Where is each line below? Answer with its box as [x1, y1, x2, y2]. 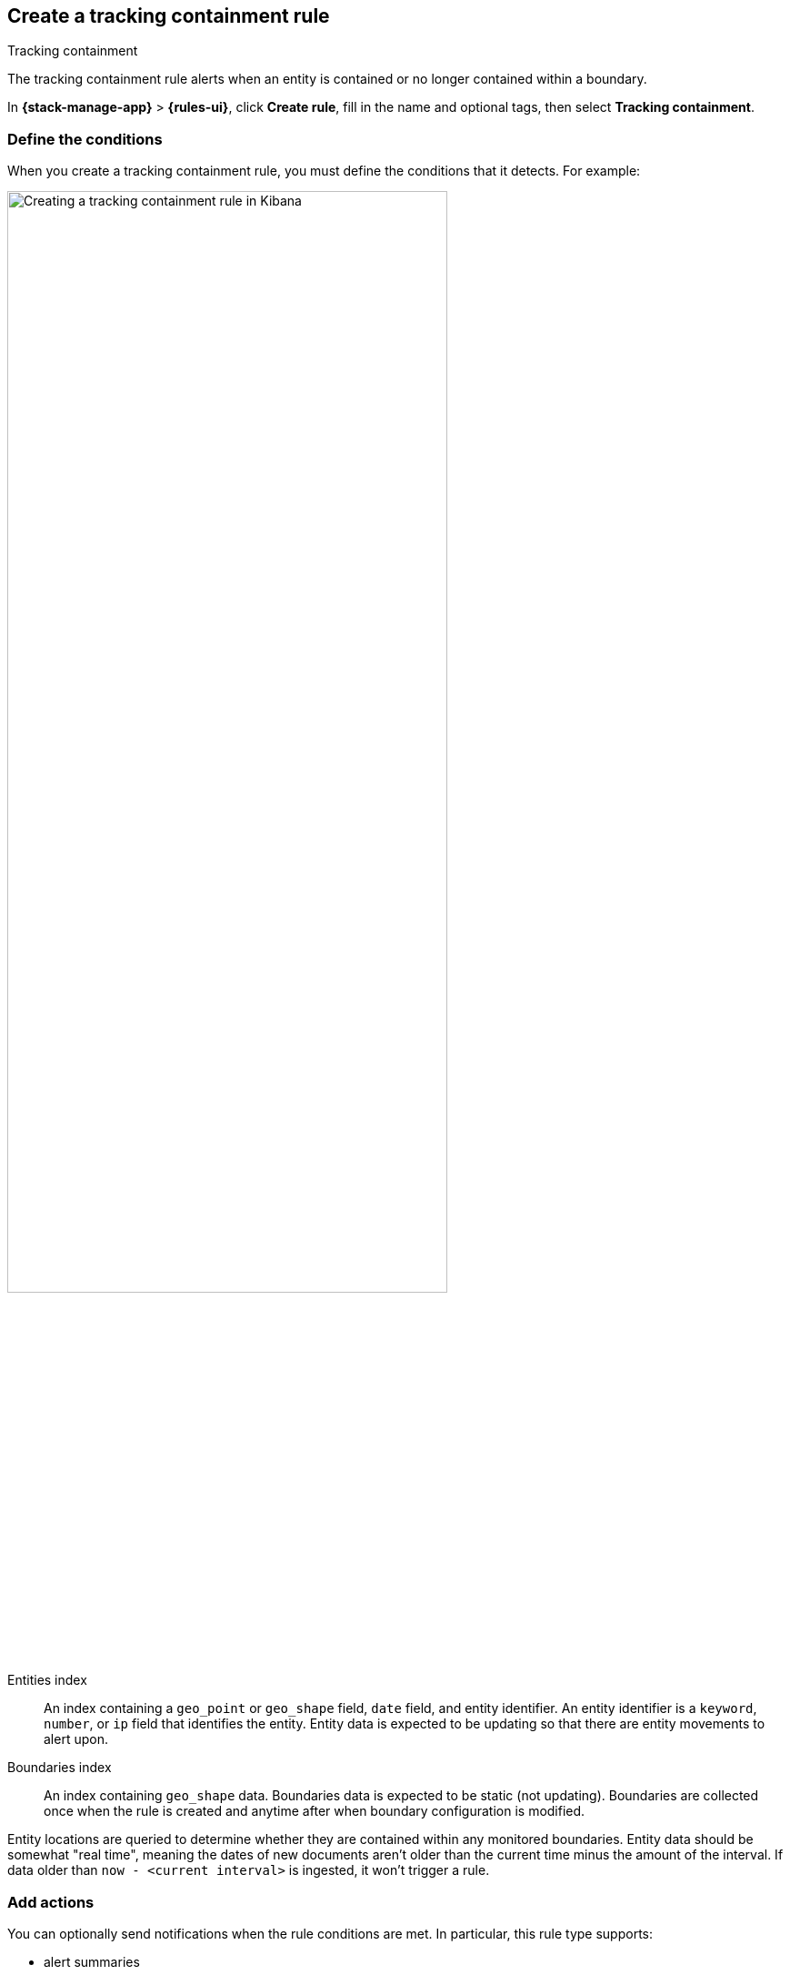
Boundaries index [7, 1759, 112, 1776]
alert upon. [44, 1731, 108, 1748]
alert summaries [44, 1953, 140, 1970]
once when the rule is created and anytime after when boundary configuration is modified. [44, 1803, 585, 1819]
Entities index [7, 1672, 87, 1688]
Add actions [7, 1892, 95, 1911]
